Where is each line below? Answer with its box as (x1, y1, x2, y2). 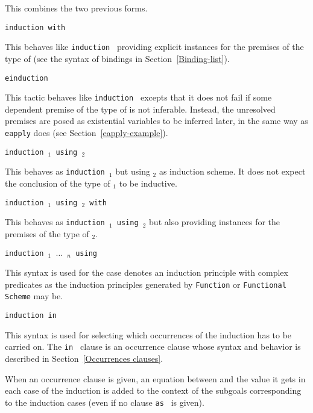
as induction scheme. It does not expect (159, 165, 306, 178)
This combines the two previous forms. (5, 2, 148, 14)
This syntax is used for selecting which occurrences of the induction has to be (5, 328, 292, 341)
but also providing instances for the (149, 216, 280, 228)
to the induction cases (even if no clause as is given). (5, 396, 204, 408)
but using (115, 165, 150, 178)
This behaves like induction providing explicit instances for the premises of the (5, 40, 304, 53)
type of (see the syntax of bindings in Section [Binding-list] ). (5, 52, 230, 64)
